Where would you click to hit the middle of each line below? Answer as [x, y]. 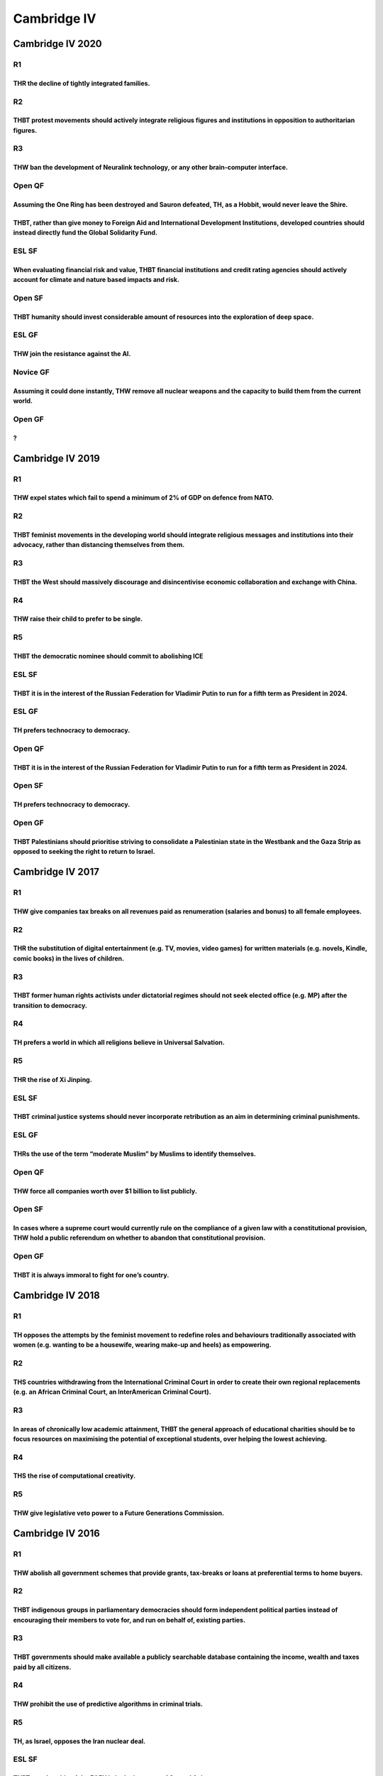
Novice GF [31, 372]
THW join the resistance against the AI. [72, 354]
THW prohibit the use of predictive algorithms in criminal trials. [108, 1704]
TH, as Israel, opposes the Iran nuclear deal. [79, 1741]
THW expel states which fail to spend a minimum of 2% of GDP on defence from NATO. [144, 498]
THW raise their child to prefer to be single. [78, 619]
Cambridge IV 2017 [56, 872]
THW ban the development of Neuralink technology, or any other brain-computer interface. [151, 168]
